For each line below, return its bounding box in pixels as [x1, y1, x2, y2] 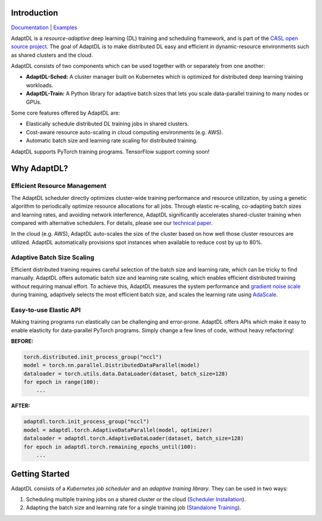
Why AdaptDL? [11, 164, 69, 174]
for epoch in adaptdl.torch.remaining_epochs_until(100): [23, 443, 197, 450]
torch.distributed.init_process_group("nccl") [23, 353, 162, 360]
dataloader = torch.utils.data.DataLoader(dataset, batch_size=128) [23, 370, 228, 377]
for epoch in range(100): [23, 379, 100, 386]
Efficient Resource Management [11, 182, 107, 190]
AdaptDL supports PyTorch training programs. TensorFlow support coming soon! [11, 148, 210, 155]
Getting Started [11, 469, 70, 479]
